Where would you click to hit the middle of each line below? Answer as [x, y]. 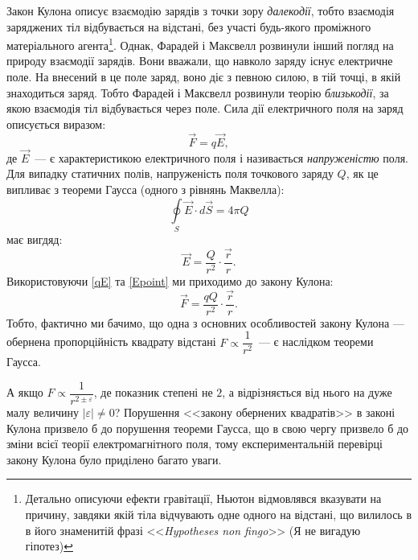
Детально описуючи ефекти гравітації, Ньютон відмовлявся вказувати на [203, 498]
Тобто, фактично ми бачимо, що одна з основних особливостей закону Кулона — [205, 322]
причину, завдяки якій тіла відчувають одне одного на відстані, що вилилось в [219, 514]
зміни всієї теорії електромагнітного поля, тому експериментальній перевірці [195, 444]
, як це [362, 173]
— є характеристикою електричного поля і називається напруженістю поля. [221, 157]
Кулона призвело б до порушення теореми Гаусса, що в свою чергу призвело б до [208, 428]
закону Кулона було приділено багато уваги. [114, 459]
